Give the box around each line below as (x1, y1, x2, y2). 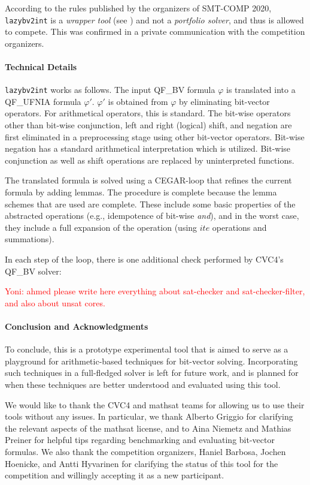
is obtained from (108, 95, 168, 107)
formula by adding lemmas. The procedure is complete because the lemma (5, 186, 277, 198)
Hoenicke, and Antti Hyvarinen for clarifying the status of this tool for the (5, 457, 278, 469)
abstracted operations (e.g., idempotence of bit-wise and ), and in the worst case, (5, 209, 299, 222)
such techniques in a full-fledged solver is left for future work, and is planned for (5, 366, 299, 379)
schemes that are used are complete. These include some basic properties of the (5, 197, 296, 210)
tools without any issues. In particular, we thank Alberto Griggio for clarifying (5, 410, 293, 423)
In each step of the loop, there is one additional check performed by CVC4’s (5, 253, 284, 266)
